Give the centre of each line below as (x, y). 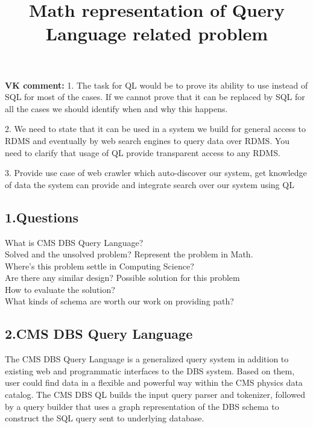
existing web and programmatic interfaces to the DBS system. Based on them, (150, 370)
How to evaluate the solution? (60, 289)
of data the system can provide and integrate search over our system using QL (150, 184)
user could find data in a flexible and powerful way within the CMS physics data (154, 382)
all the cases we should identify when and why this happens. (116, 108)
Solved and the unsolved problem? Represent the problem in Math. (129, 254)
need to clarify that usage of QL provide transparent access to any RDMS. (143, 152)
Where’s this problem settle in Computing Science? (100, 266)
